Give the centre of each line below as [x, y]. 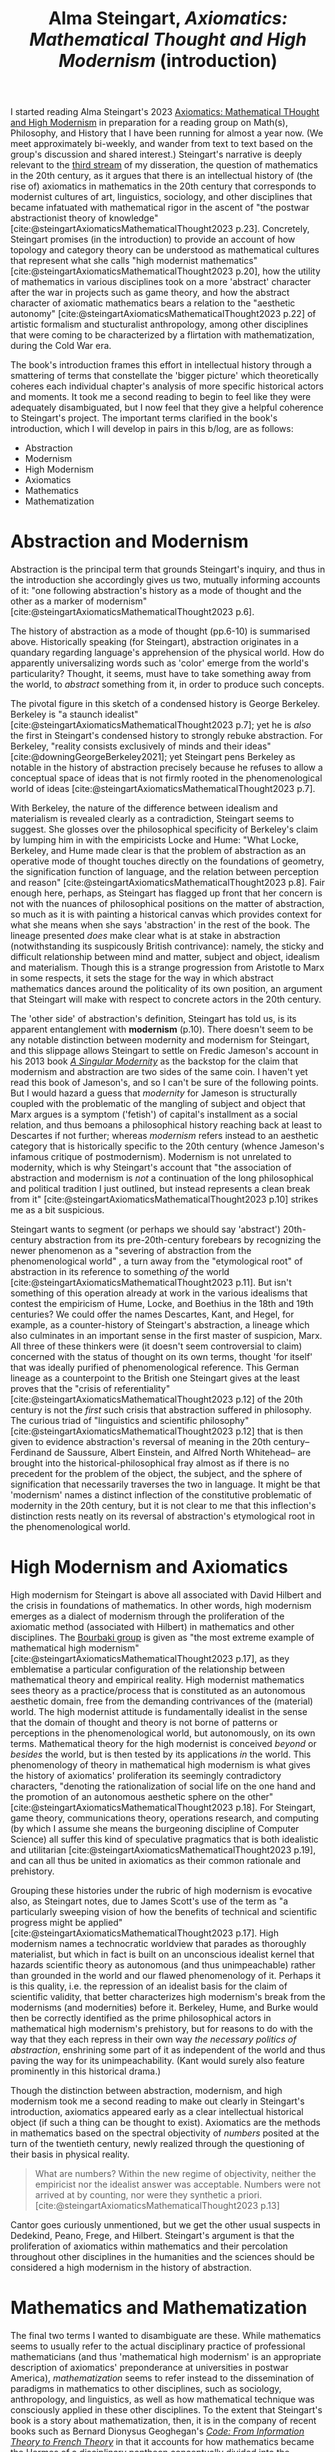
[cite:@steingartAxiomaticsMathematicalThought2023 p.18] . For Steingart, [163, 1808]
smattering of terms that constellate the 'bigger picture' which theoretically [164, 376]
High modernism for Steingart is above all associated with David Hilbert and [166, 1595]
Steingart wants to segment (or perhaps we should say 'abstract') [146, 1229]
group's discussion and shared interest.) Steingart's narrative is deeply [156, 154]
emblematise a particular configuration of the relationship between [147, 1669]
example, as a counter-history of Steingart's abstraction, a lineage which [160, 1325]
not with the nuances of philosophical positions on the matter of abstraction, [167, 904]
